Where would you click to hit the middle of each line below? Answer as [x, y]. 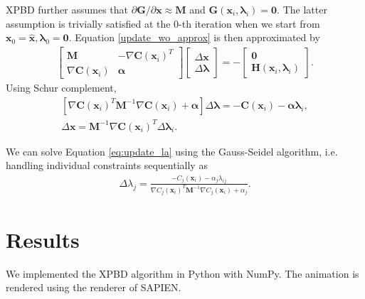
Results [43, 239]
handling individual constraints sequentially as [107, 165]
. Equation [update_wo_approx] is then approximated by [194, 37]
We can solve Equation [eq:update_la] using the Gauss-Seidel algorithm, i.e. [172, 151]
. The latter [302, 9]
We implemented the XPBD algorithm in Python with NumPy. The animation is [182, 273]
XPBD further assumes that [67, 9]
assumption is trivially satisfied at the [88, 23]
